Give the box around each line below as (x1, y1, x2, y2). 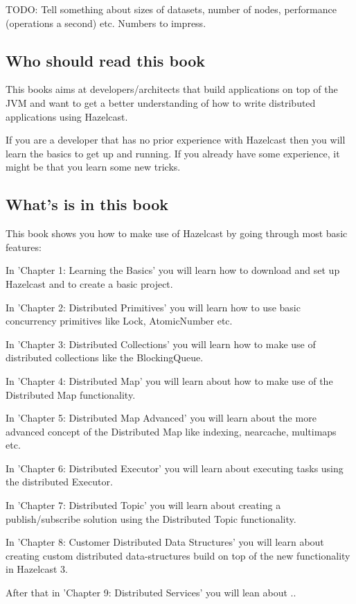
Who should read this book (6, 49, 206, 71)
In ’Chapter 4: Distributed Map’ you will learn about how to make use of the (6, 373, 333, 388)
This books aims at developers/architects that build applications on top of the (6, 82, 338, 96)
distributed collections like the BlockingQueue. (6, 350, 204, 365)
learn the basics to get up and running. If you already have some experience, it (6, 146, 340, 160)
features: (6, 239, 42, 254)
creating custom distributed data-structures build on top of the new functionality (6, 548, 350, 562)
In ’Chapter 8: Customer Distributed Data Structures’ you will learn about (6, 535, 324, 549)
